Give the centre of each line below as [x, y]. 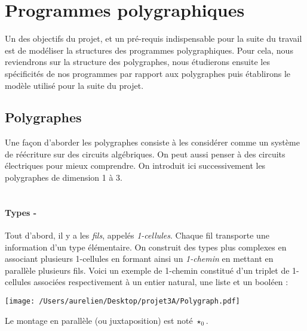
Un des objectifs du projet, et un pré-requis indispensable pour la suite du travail [153, 38]
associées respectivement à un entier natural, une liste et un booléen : [161, 282]
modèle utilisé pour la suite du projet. [74, 85]
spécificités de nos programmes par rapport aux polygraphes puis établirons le [148, 73]
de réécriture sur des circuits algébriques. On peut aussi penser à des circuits [145, 154]
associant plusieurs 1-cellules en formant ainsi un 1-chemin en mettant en [139, 259]
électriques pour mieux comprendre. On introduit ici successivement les [135, 165]
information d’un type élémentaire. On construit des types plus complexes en [146, 247]
